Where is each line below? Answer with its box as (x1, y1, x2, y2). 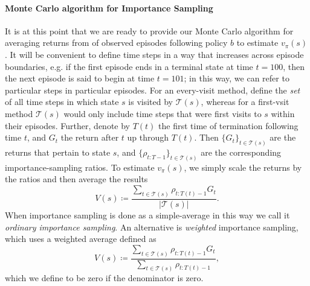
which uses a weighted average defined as (5, 232, 157, 245)
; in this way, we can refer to (184, 72, 289, 84)
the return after (60, 131, 119, 144)
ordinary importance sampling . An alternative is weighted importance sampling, (5, 220, 299, 233)
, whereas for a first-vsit (201, 95, 289, 108)
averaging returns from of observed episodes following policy (5, 36, 228, 49)
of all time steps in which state (5, 95, 119, 108)
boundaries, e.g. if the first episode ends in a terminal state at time (5, 60, 253, 72)
